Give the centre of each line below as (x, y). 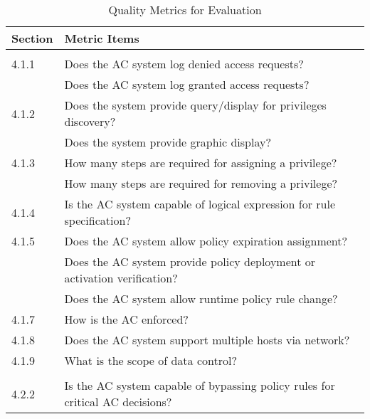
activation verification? (121, 278)
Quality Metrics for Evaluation (185, 10)
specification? (97, 220)
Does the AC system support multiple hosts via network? (207, 340)
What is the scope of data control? (150, 360)
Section (32, 38)
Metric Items (102, 38)
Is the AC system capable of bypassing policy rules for (200, 385)
